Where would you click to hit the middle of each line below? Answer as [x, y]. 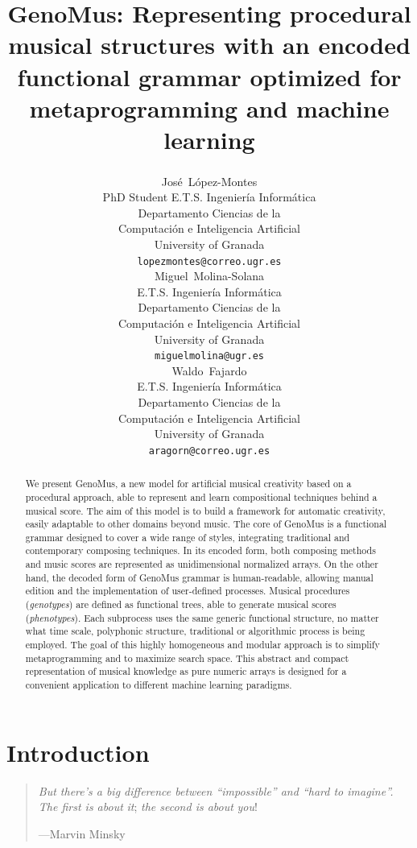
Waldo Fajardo [209, 370]
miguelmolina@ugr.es [209, 356]
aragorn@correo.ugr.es [209, 451]
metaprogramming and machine [209, 108]
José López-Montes [209, 181]
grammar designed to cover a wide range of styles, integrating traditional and [188, 537]
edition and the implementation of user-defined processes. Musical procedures [188, 591]
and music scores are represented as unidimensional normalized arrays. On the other [202, 564]
